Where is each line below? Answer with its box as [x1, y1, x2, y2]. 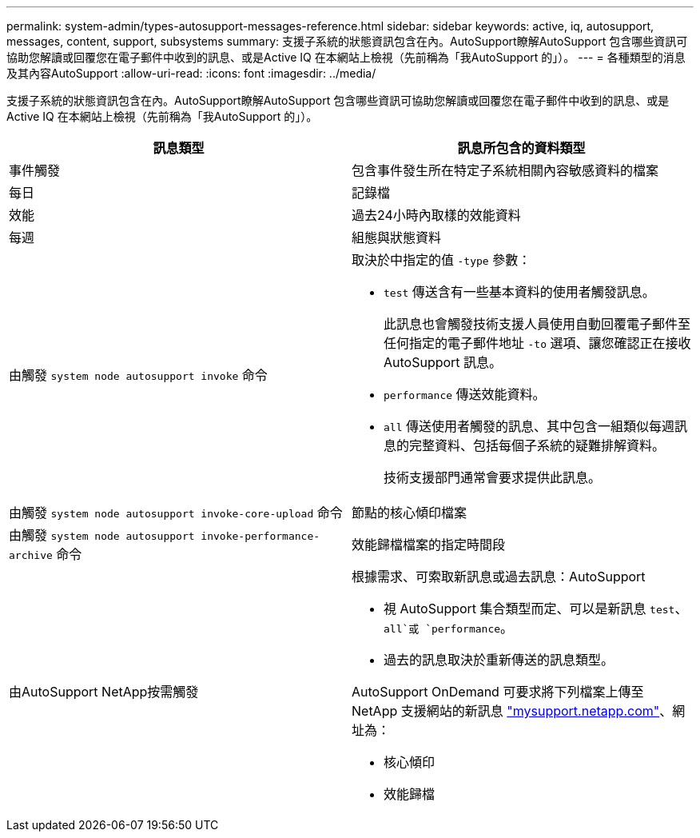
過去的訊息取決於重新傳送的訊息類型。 [384, 652, 614, 668]
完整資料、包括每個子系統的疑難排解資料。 [409, 437, 666, 453]
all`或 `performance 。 [384, 620, 514, 636]
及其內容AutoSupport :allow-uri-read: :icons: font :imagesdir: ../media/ [6, 66, 376, 80]
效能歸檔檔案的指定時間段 [352, 537, 506, 553]
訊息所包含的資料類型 [457, 140, 586, 156]
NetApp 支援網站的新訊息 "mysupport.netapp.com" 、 [352, 703, 673, 719]
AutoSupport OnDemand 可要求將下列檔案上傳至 [352, 684, 644, 700]
